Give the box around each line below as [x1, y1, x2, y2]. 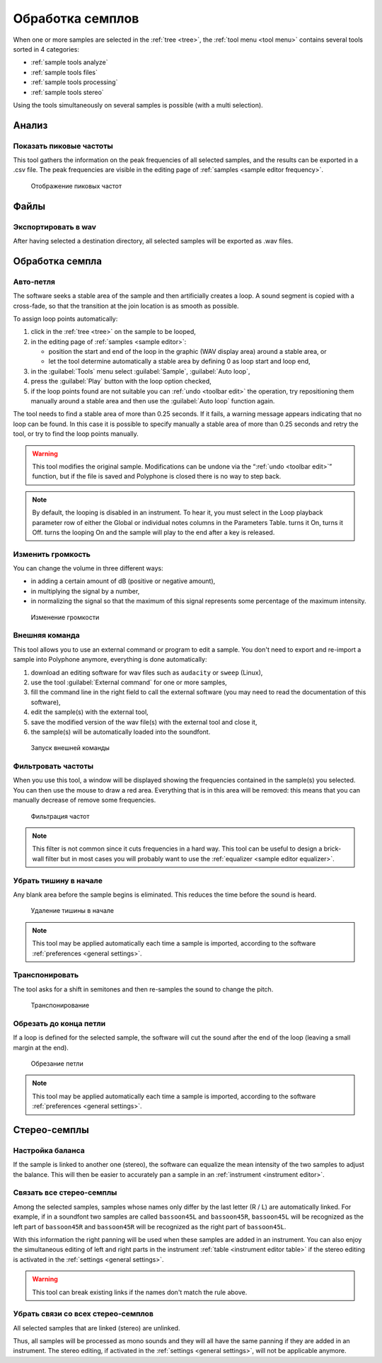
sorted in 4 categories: [13, 45, 79, 53]
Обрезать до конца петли [13, 1018, 106, 1028]
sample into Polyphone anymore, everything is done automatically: [13, 655, 207, 664]
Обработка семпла [13, 255, 103, 267]
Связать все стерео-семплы [13, 1187, 117, 1197]
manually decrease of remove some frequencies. [13, 796, 156, 805]
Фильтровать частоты [13, 761, 94, 771]
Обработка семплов [13, 11, 139, 26]
